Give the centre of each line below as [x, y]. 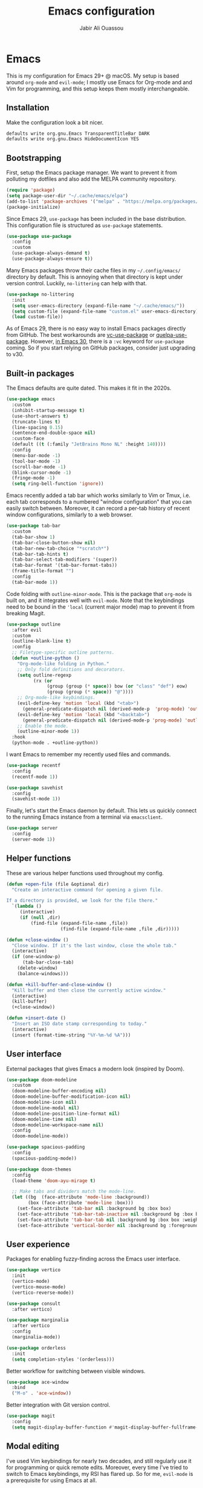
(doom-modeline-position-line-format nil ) [66, 1114]
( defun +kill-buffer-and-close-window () [59, 984]
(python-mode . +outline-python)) [55, 743]
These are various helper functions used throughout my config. [85, 873]
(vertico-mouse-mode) [39, 1287]
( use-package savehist [35, 788]
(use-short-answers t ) [40, 416]
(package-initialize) [34, 207]
